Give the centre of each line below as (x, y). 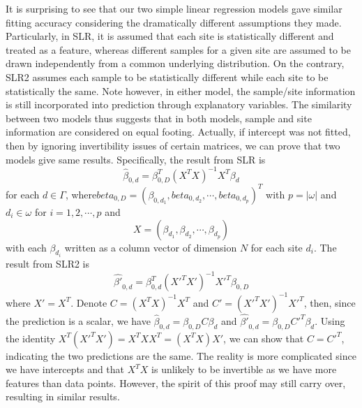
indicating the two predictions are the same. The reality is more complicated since (181, 355)
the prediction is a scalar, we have (78, 320)
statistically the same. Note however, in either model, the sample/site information (181, 90)
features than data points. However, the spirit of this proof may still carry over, (176, 382)
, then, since (330, 302)
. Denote (89, 302)
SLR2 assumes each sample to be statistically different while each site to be (167, 76)
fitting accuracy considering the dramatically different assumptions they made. (174, 22)
